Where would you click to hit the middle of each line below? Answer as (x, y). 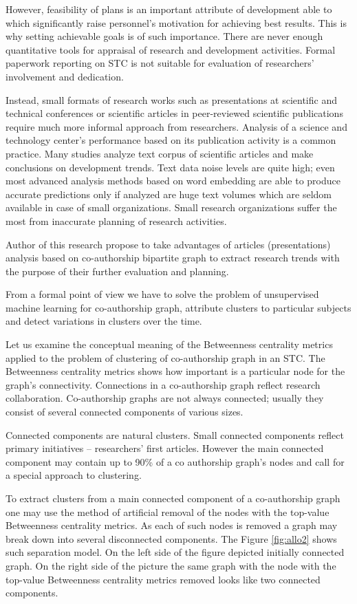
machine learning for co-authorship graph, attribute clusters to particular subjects (178, 307)
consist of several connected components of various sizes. (125, 412)
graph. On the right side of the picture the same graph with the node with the (171, 565)
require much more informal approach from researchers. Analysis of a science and (176, 126)
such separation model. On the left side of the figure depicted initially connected (175, 552)
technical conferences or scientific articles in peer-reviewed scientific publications (174, 113)
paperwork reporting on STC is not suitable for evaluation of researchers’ (160, 63)
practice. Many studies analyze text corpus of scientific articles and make (160, 153)
